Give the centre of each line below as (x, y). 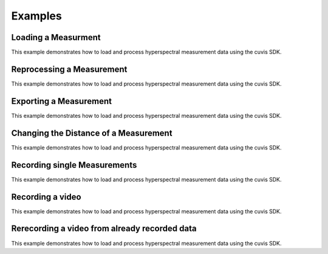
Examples (36, 16)
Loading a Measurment (56, 37)
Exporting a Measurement (62, 101)
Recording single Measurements (74, 165)
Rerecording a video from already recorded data (104, 229)
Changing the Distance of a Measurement (92, 133)
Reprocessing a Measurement (69, 69)
